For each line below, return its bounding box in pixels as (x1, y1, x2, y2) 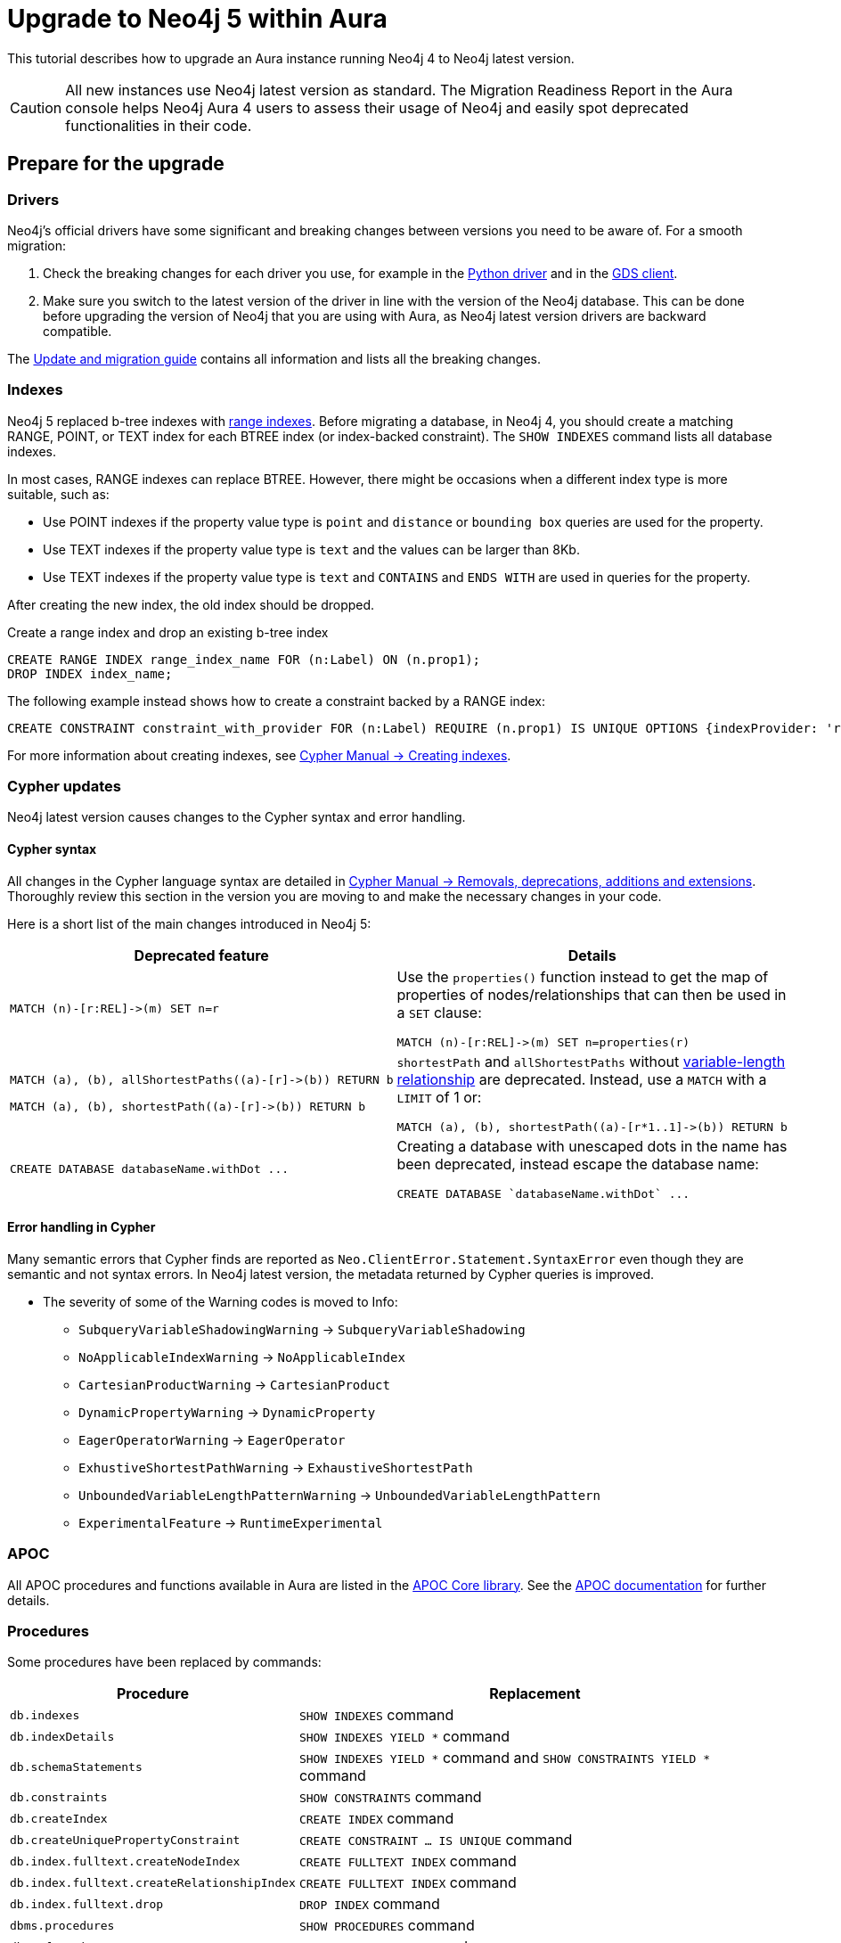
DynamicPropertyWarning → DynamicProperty (78, 1404, 376, 1420)
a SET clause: (396, 1003, 482, 1021)
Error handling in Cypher (7, 1219, 156, 1235)
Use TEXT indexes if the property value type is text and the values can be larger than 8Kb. (43, 541, 580, 557)
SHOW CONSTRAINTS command (298, 1788, 482, 1807)
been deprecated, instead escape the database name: (396, 1154, 759, 1173)
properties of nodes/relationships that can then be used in (396, 985, 787, 1004)
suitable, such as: (7, 486, 110, 502)
